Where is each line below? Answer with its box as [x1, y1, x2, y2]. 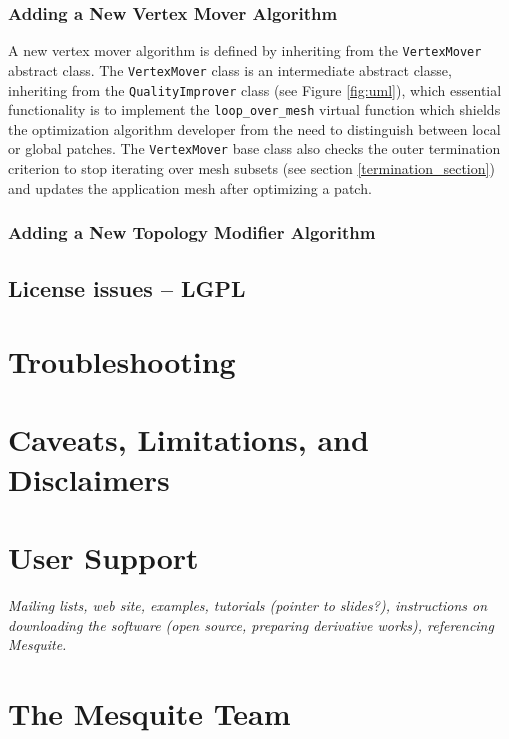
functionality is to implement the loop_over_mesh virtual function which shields [8, 99, 501, 120]
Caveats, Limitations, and [8, 419, 369, 460]
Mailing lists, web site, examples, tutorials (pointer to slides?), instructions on [8, 594, 488, 615]
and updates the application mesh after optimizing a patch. [8, 177, 372, 198]
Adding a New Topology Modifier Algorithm [8, 220, 376, 245]
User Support [8, 537, 199, 578]
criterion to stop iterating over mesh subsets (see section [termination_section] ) [8, 158, 495, 179]
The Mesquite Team [8, 692, 291, 733]
